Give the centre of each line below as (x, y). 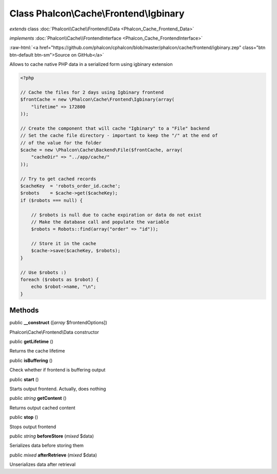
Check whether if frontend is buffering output (57, 370)
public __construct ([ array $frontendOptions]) (58, 323)
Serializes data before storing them (47, 446)
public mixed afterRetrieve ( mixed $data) (53, 455)
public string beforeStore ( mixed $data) (52, 436)
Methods (24, 311)
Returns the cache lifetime (37, 351)
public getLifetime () (32, 342)
